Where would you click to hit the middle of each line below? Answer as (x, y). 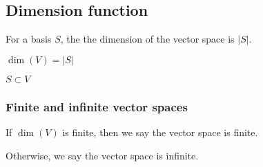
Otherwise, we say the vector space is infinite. (102, 155)
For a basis (29, 39)
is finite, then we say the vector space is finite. (160, 132)
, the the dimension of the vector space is (147, 39)
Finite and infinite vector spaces (97, 106)
